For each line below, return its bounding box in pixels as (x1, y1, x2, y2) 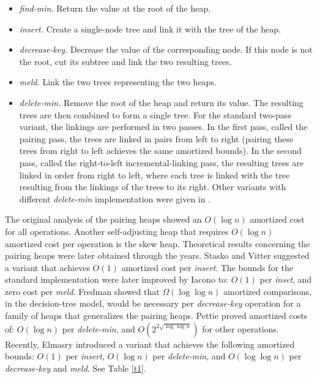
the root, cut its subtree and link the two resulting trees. (19, 55, 232, 67)
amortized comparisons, (223, 285, 312, 297)
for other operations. (202, 322, 279, 335)
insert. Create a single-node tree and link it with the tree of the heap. (19, 22, 281, 35)
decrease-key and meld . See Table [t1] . (5, 361, 146, 374)
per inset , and (259, 273, 312, 286)
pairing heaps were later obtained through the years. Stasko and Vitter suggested (5, 249, 310, 262)
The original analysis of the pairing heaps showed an (5, 213, 202, 226)
